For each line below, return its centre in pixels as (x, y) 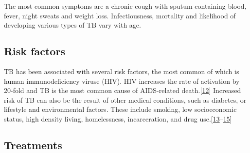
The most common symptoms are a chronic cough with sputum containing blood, (125, 6)
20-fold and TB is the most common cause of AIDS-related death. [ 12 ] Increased (123, 90)
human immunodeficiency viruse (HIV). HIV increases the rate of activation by (122, 81)
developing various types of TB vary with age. (72, 25)
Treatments (33, 145)
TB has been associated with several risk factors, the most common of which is (122, 71)
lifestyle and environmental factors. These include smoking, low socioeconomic (120, 109)
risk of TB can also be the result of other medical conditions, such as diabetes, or (125, 99)
